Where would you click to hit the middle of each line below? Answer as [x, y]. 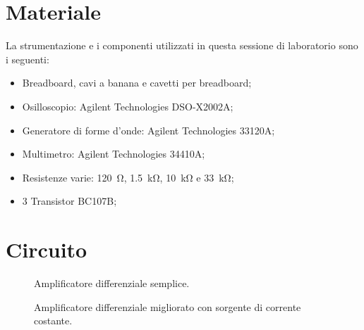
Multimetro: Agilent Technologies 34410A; [114, 154]
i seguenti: [28, 59]
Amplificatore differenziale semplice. [112, 283]
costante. [53, 321]
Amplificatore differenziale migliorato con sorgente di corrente [168, 306]
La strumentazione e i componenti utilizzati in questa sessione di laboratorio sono [182, 45]
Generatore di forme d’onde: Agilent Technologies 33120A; [148, 130]
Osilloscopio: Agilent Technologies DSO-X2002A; [128, 106]
